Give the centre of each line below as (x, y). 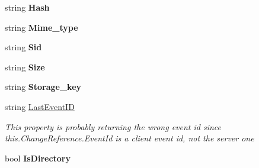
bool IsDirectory (38, 158)
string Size (25, 67)
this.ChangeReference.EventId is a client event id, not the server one (129, 138)
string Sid (23, 47)
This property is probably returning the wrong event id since (113, 126)
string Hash (27, 7)
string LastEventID (40, 106)
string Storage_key (43, 87)
